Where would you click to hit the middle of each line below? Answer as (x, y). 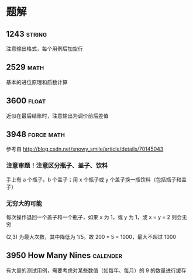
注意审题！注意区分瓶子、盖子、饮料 (57, 166)
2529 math (25, 67)
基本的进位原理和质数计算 (37, 82)
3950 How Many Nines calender (64, 255)
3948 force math (36, 135)
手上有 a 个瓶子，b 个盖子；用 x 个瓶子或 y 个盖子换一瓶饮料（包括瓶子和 (94, 179)
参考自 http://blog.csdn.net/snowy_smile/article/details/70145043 (85, 149)
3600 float (26, 101)
